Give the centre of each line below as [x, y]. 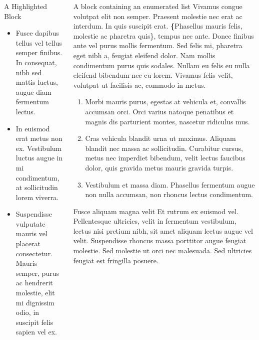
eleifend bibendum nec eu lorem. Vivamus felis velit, [153, 75]
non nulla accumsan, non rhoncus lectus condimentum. [169, 194]
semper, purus [37, 273]
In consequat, [36, 62]
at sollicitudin [37, 187]
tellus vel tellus [39, 42]
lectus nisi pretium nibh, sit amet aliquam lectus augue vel [163, 230]
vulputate [30, 223]
